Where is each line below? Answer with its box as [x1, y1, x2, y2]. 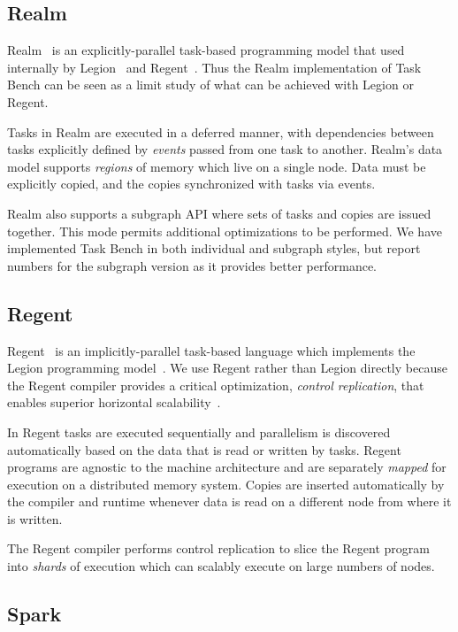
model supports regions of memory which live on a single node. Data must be [7, 157, 426, 175]
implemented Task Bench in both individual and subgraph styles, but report [7, 239, 421, 258]
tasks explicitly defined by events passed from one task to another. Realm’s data [7, 140, 443, 158]
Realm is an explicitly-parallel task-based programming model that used [7, 41, 405, 59]
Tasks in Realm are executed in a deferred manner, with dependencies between [7, 122, 434, 141]
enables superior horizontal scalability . [7, 393, 221, 412]
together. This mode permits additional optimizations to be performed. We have [7, 221, 442, 240]
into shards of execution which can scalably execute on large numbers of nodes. [7, 557, 435, 575]
